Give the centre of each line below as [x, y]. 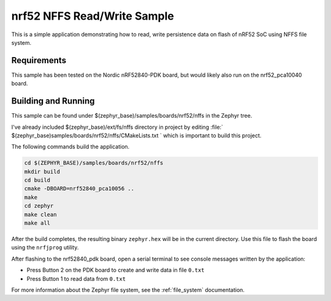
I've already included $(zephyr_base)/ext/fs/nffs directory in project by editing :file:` [117, 127]
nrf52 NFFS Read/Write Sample [93, 16]
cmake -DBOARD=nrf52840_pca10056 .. [79, 189]
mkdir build [42, 171]
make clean [40, 214]
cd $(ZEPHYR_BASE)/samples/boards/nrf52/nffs [94, 163]
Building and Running [53, 101]
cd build [37, 180]
